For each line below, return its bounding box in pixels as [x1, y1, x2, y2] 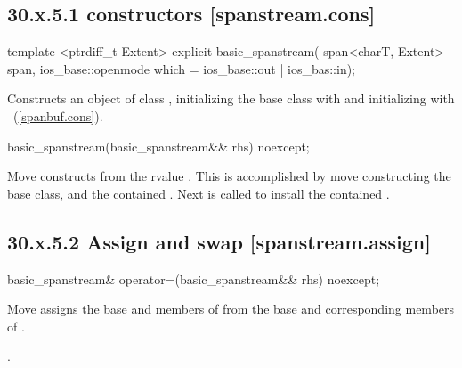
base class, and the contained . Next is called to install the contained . [7, 184, 390, 202]
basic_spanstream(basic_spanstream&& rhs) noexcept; [7, 136, 310, 155]
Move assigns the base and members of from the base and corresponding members [7, 299, 455, 318]
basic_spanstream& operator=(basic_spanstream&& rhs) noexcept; [7, 269, 380, 288]
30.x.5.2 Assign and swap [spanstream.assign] [7, 227, 431, 255]
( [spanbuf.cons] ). [12, 106, 103, 125]
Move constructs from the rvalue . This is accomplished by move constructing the [7, 167, 451, 185]
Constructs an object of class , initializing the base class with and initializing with [7, 89, 455, 108]
